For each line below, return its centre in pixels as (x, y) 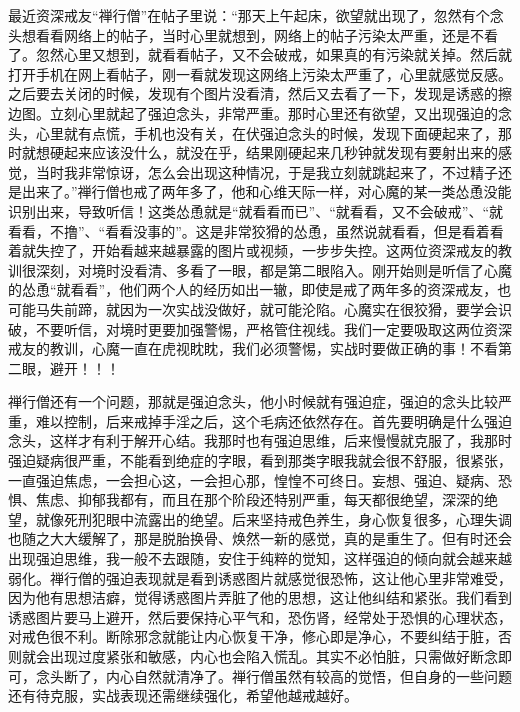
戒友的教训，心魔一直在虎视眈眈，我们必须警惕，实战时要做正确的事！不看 (253, 348)
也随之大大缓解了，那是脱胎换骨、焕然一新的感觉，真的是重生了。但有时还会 (260, 538)
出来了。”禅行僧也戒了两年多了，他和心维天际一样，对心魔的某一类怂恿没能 (266, 191)
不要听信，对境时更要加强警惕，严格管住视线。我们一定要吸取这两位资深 (273, 328)
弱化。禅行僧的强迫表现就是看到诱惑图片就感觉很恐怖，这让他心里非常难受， (260, 577)
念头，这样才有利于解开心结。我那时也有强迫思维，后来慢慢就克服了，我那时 (260, 440)
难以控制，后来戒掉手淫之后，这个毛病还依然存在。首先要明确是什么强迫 (273, 420)
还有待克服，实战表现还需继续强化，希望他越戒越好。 (183, 695)
